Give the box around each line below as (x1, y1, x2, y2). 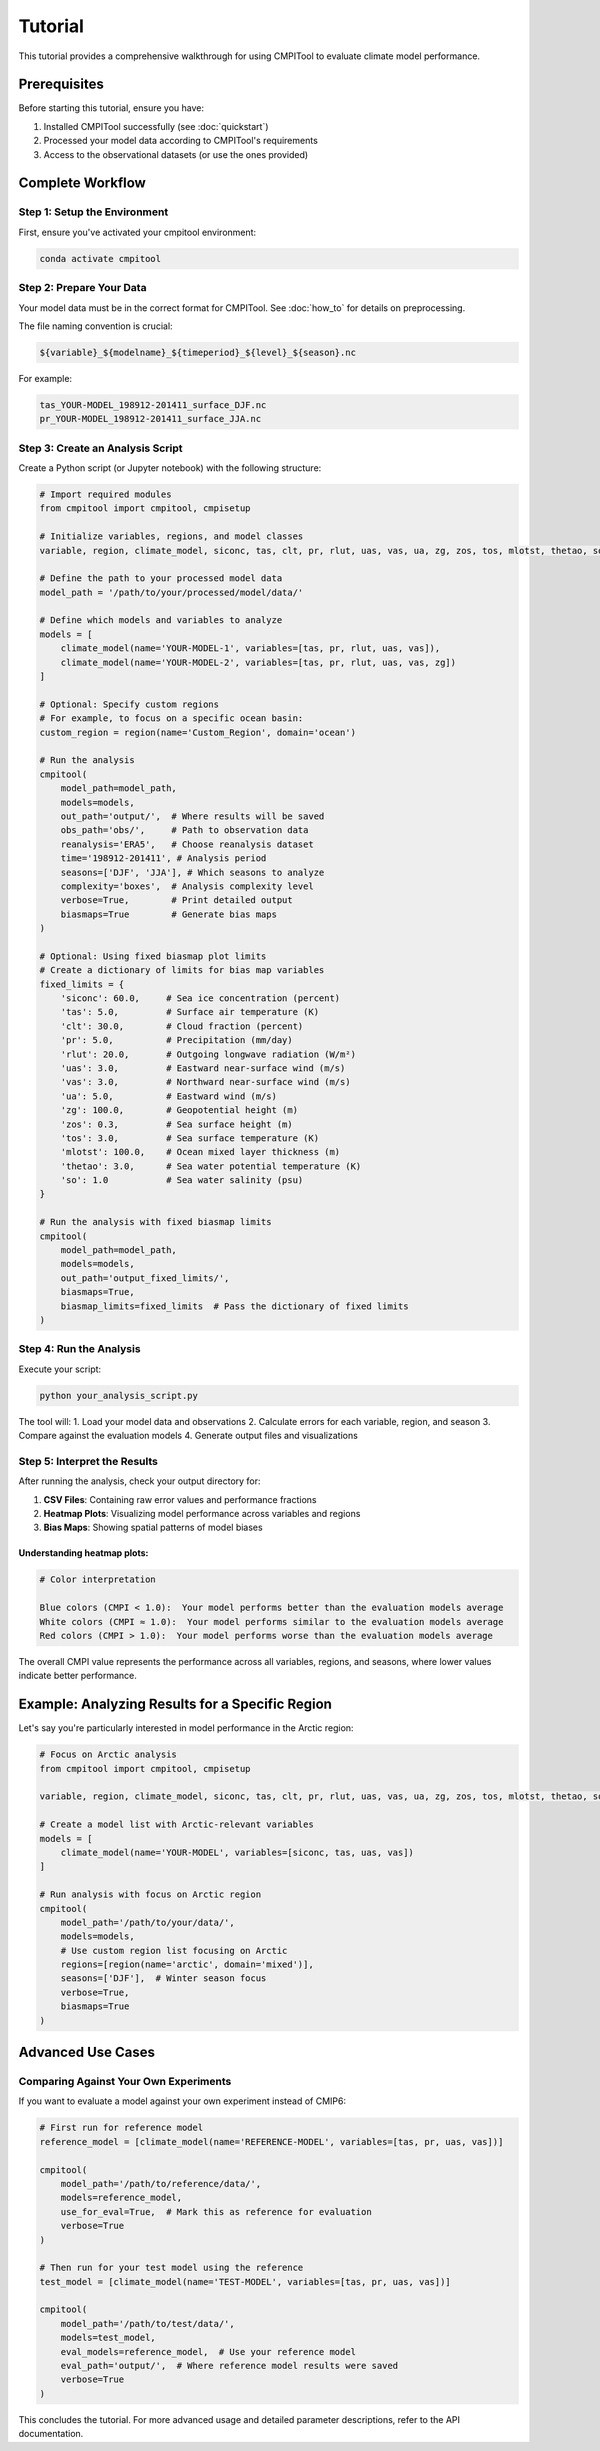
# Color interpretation (39, 1574, 157, 1585)
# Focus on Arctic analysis (39, 1749, 177, 1760)
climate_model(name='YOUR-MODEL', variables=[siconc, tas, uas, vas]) (60, 1846, 415, 1858)
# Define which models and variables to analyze (39, 615, 283, 626)
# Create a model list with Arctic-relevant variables (39, 1819, 314, 1830)
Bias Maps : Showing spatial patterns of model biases (43, 1521, 264, 1534)
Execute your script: (18, 1363, 102, 1375)
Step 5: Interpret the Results (18, 1454, 159, 1468)
